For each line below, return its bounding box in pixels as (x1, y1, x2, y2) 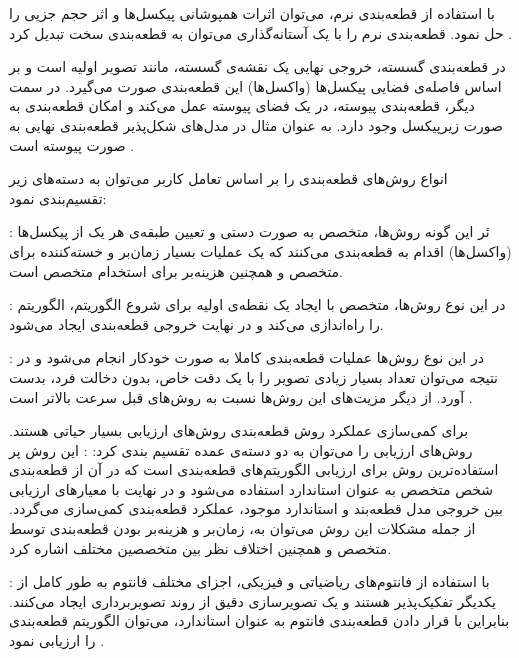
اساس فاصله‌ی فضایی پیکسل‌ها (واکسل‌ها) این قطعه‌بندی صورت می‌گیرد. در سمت (9, 75, 502, 96)
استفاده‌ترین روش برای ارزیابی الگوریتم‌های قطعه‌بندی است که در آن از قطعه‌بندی (9, 459, 499, 480)
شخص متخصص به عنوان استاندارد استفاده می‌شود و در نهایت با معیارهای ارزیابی (9, 478, 494, 499)
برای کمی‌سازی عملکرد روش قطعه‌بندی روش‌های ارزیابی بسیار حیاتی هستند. (9, 420, 469, 441)
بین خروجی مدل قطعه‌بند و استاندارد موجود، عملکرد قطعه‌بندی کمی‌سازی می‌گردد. (9, 498, 503, 519)
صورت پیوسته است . (9, 134, 135, 155)
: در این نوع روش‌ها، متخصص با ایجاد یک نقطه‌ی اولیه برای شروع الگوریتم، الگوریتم (9, 294, 506, 315)
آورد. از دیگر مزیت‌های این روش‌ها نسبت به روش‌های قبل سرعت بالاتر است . (9, 386, 473, 407)
